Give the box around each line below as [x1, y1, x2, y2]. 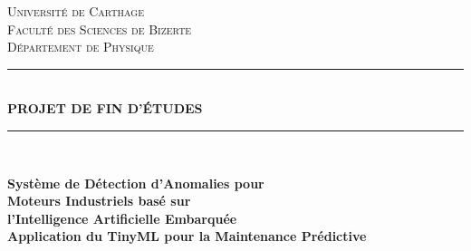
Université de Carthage [7, 2, 144, 20]
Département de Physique [7, 37, 154, 56]
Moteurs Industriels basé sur [7, 191, 191, 210]
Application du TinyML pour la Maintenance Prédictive [7, 227, 367, 246]
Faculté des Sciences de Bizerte [7, 19, 192, 38]
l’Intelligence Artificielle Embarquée [7, 208, 237, 227]
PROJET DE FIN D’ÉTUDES [7, 99, 203, 118]
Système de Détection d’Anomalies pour [7, 173, 264, 192]
